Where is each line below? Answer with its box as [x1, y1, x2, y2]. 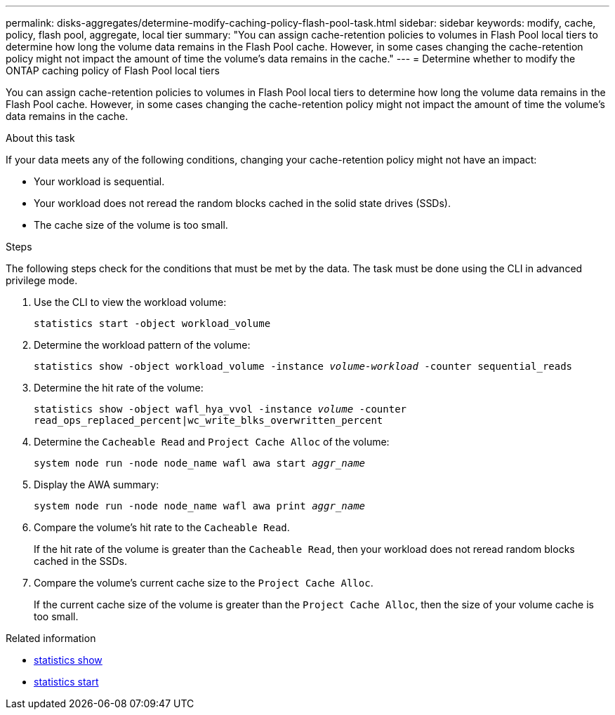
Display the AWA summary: [34, 479, 159, 490]
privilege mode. [6, 274, 78, 286]
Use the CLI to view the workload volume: [34, 296, 227, 308]
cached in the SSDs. [34, 555, 127, 567]
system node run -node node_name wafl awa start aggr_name [34, 457, 366, 469]
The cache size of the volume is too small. [34, 219, 228, 231]
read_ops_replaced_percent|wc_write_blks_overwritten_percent [34, 415, 383, 426]
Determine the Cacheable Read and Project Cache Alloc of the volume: [34, 436, 390, 448]
